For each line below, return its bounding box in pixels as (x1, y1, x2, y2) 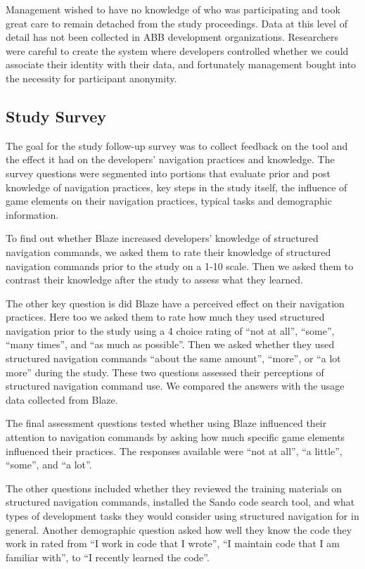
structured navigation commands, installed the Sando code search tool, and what (6, 494, 355, 509)
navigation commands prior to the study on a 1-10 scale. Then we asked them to (6, 258, 354, 273)
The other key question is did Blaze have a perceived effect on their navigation (6, 295, 345, 310)
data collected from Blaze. (6, 392, 118, 407)
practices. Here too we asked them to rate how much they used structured (6, 309, 325, 324)
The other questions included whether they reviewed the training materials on (6, 480, 342, 495)
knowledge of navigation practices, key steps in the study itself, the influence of (6, 179, 347, 194)
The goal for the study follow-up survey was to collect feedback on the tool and (6, 138, 348, 153)
